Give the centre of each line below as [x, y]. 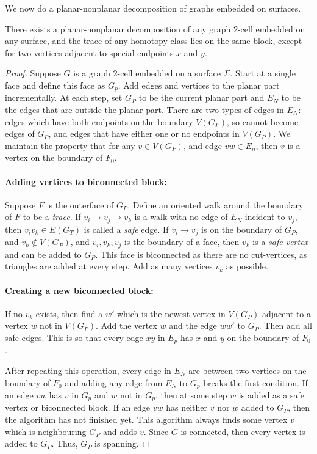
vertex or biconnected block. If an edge [78, 407]
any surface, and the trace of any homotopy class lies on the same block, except [154, 41]
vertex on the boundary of [54, 157]
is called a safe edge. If [126, 229]
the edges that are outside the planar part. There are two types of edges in [144, 110]
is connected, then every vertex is [243, 431]
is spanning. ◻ [123, 443]
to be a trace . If [52, 217]
